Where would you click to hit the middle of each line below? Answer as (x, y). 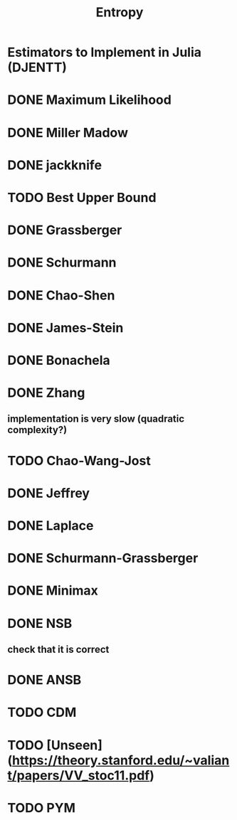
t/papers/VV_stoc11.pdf (79, 775)
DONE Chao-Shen (61, 295)
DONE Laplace (51, 526)
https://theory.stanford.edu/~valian (121, 760)
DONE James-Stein (65, 328)
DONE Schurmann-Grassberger (103, 558)
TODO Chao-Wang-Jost (79, 460)
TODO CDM (42, 713)
